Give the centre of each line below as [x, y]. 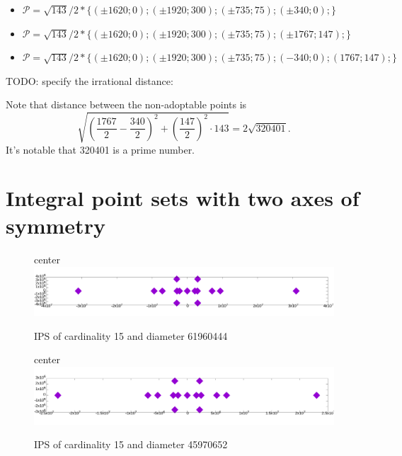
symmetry [56, 226]
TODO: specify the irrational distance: [90, 80]
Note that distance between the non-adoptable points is [126, 104]
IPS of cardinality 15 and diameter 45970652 [131, 444]
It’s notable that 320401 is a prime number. [100, 149]
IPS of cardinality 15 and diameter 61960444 [131, 335]
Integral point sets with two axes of [183, 198]
